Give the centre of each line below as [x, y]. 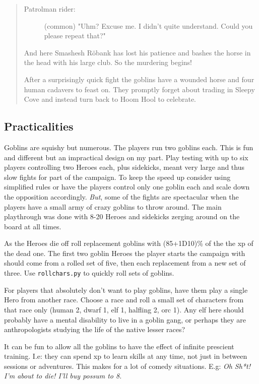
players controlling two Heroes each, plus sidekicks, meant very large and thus [124, 167]
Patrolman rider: [50, 9]
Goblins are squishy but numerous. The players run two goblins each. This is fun [129, 147]
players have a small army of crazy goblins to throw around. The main [113, 206]
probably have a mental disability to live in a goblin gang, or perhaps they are [125, 319]
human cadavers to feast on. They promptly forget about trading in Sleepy [139, 89]
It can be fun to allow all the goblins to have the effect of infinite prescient [119, 346]
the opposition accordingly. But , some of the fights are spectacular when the [121, 196]
